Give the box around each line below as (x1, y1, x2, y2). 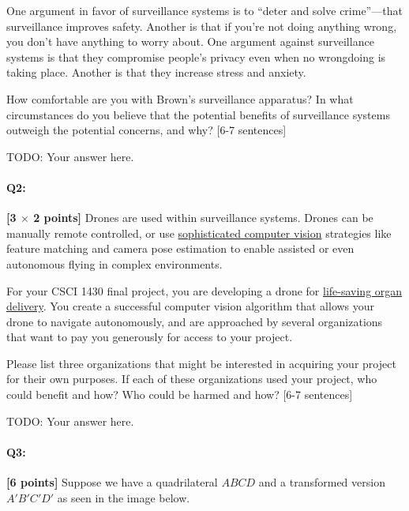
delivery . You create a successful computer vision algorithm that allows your (6, 298, 375, 314)
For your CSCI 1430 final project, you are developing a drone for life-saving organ (6, 282, 403, 299)
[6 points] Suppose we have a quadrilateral (6, 474, 218, 490)
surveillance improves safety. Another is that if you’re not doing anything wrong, (6, 17, 397, 34)
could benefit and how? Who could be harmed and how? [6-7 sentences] (6, 386, 353, 403)
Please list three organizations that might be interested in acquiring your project (6, 355, 396, 371)
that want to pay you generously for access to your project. (6, 329, 293, 345)
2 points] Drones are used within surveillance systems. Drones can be (33, 209, 373, 226)
